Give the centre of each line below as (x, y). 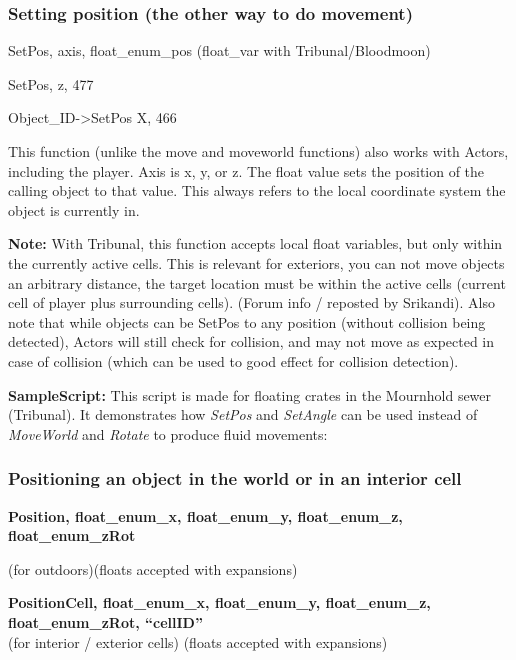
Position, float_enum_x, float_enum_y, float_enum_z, (205, 515)
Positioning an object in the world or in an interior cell (235, 478)
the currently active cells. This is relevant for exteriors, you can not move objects (256, 262)
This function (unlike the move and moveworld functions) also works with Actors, (258, 151)
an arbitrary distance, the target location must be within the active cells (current (257, 282)
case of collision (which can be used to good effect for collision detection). (233, 360)
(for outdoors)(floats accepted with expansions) (153, 568)
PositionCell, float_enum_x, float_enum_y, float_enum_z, (219, 602)
